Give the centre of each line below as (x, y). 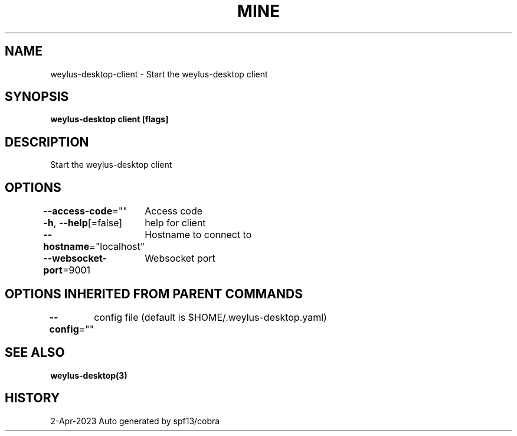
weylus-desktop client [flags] (109, 119)
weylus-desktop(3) (89, 375)
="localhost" (117, 247)
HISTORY (32, 398)
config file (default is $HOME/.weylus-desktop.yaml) (210, 317)
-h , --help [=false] (83, 223)
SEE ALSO (35, 353)
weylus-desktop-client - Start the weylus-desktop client (159, 74)
